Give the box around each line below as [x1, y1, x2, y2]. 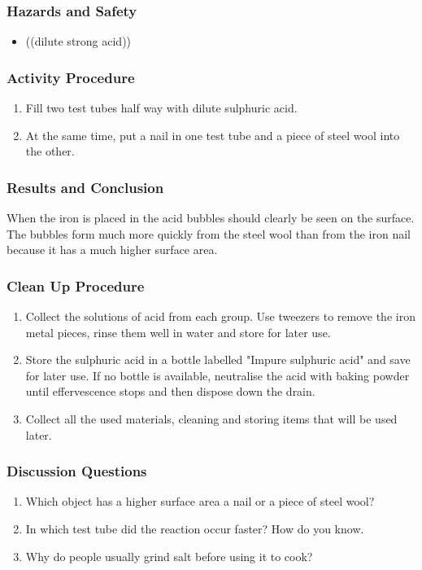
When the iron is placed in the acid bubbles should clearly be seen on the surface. [7, 209, 415, 226]
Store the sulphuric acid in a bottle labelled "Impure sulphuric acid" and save [25, 351, 411, 368]
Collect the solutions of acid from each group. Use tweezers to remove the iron [25, 308, 415, 325]
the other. [25, 142, 75, 160]
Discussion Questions [7, 461, 147, 481]
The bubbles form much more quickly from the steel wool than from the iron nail [7, 225, 411, 242]
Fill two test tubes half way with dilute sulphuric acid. [25, 99, 298, 116]
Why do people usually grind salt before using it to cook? [25, 547, 313, 564]
